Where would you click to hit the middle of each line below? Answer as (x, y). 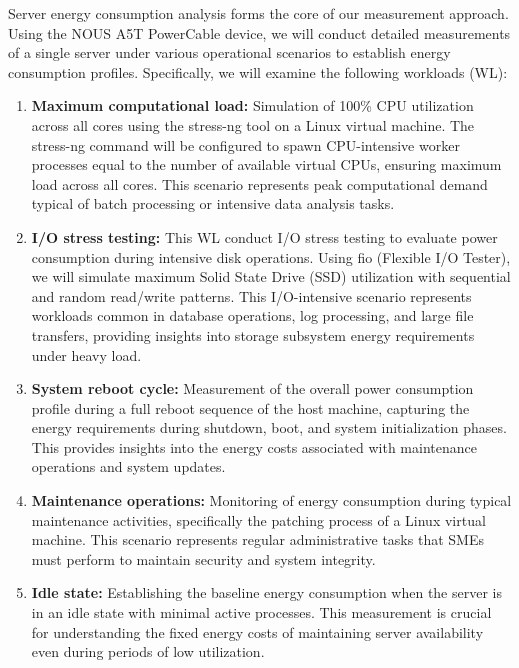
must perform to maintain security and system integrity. (203, 558)
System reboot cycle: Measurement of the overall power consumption (252, 388)
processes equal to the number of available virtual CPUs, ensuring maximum (266, 164)
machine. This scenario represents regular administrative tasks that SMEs (257, 539)
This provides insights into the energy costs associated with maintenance (254, 446)
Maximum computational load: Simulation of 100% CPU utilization (252, 105)
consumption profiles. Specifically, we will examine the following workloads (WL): (258, 71)
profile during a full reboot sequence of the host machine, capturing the (250, 407)
